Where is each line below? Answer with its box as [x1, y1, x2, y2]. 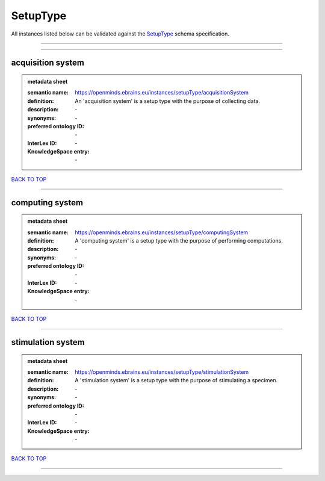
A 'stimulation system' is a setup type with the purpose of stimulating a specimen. [75, 377, 278, 384]
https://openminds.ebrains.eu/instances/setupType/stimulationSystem [75, 368, 249, 376]
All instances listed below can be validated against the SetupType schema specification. [11, 30, 230, 37]
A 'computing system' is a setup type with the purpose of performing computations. [75, 237, 283, 244]
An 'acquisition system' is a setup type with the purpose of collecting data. [75, 97, 260, 105]
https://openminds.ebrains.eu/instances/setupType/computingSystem [75, 229, 249, 236]
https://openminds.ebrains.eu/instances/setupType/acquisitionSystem [75, 89, 249, 96]
